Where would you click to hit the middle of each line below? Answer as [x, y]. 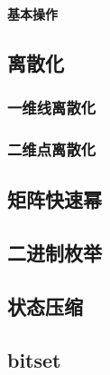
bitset [34, 359]
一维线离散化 [52, 108]
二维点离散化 [52, 149]
